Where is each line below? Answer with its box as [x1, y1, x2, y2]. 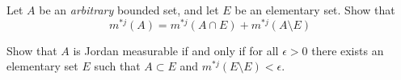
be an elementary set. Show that [234, 2, 395, 18]
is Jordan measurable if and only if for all [73, 42, 279, 58]
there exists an [311, 42, 384, 58]
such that [94, 58, 141, 74]
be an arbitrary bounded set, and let [39, 2, 219, 18]
